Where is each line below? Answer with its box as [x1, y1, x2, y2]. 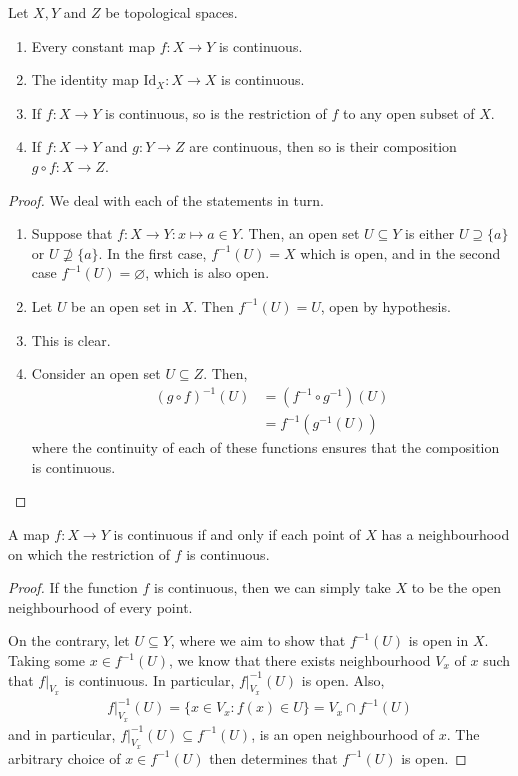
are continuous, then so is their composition [189, 136, 457, 157]
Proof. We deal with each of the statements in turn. [8, 189, 324, 210]
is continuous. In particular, [64, 669, 235, 690]
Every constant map [31, 35, 155, 56]
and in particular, [8, 723, 116, 744]
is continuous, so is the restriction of [105, 102, 327, 123]
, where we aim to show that [170, 630, 346, 651]
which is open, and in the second [300, 242, 501, 263]
